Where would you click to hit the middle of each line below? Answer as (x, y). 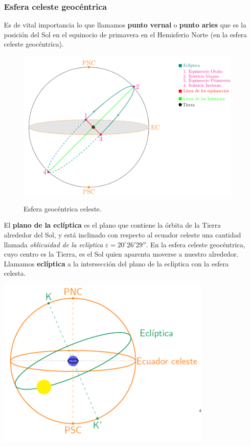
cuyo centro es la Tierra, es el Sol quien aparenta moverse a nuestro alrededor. (121, 254)
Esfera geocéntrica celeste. (63, 208)
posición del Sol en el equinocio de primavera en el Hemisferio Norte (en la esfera (125, 34)
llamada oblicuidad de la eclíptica (54, 244)
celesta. (15, 273)
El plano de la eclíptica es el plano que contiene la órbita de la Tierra (113, 225)
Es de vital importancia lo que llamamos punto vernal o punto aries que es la (125, 25)
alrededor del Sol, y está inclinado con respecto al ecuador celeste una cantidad (123, 235)
